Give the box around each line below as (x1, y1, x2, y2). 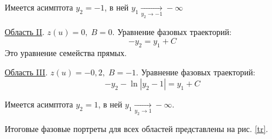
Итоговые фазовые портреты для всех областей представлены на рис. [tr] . (5, 123, 268, 135)
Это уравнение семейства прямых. (5, 46, 127, 58)
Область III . (5, 66, 48, 78)
